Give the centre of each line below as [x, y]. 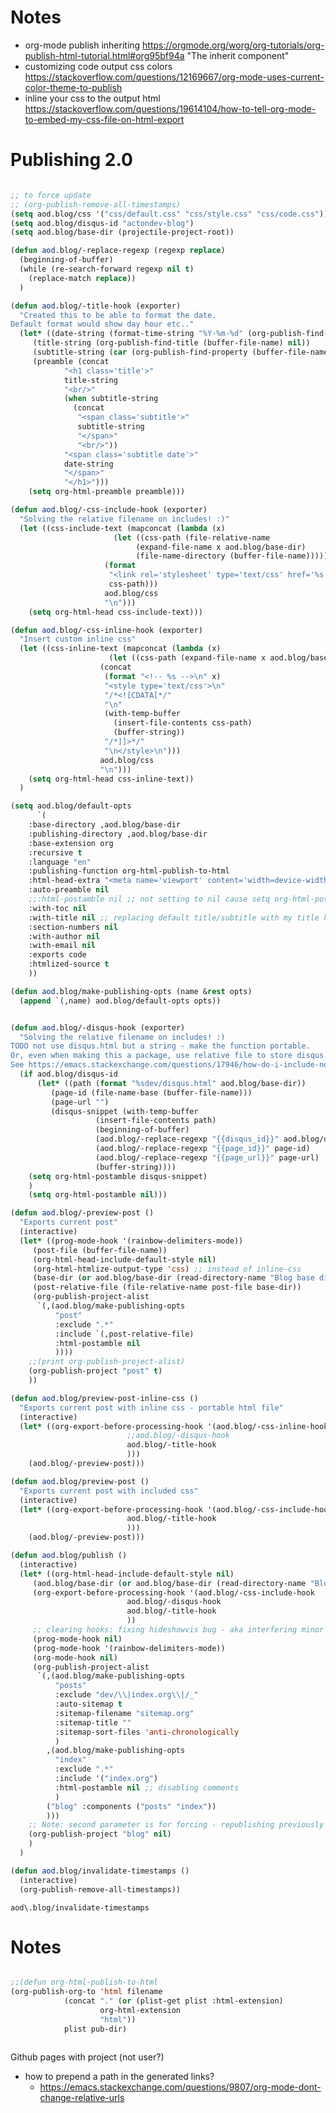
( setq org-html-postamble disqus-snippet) [118, 1176]
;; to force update [51, 195]
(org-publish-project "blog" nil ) [100, 1834]
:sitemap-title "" [93, 1722]
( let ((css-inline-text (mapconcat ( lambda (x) [120, 649]
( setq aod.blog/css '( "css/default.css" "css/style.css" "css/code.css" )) [169, 214]
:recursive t [55, 852]
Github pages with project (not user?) [87, 2057]
